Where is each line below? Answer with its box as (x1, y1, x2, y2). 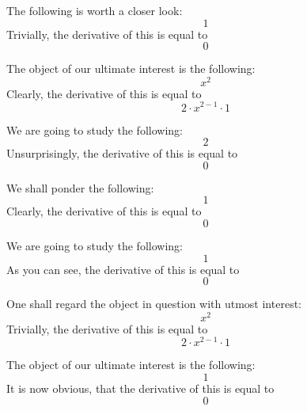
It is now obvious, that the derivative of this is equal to (6, 380, 275, 397)
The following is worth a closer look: (6, 2, 183, 18)
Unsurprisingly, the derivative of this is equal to (6, 145, 238, 162)
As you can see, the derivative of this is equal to (6, 261, 240, 277)
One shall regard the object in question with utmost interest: (6, 295, 301, 312)
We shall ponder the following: (6, 179, 154, 196)
